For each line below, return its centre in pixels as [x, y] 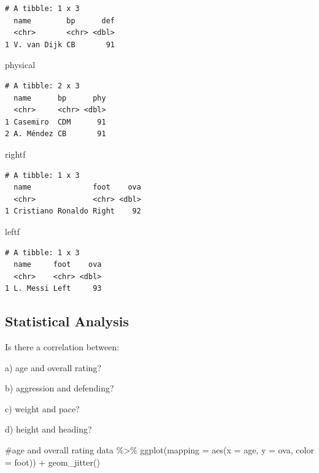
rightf [15, 154]
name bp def [64, 21]
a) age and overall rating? [53, 367]
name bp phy [60, 98]
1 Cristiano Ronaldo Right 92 [73, 211]
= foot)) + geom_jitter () [52, 462]
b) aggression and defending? [60, 388]
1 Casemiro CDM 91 [56, 122]
